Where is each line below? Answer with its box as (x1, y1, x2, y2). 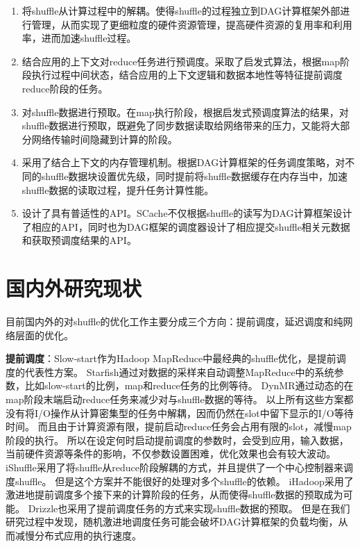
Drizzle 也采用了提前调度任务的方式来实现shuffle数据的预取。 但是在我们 (28, 500, 350, 515)
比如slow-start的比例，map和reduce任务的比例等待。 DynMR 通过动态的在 (24, 378, 354, 393)
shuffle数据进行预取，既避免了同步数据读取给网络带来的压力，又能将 (22, 118, 331, 133)
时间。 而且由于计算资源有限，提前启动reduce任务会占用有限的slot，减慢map (6, 419, 352, 434)
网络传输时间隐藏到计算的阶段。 (31, 131, 178, 146)
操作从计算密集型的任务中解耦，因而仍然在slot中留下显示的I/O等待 (50, 405, 354, 420)
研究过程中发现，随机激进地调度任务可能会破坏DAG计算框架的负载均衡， (6, 514, 338, 529)
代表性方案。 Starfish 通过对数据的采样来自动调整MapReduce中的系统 (24, 364, 334, 379)
